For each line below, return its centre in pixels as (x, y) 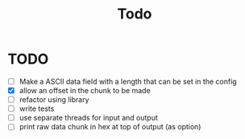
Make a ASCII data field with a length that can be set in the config (128, 81)
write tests (37, 108)
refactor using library (54, 100)
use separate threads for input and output (89, 118)
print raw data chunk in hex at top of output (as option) (110, 127)
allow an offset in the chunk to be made (85, 90)
